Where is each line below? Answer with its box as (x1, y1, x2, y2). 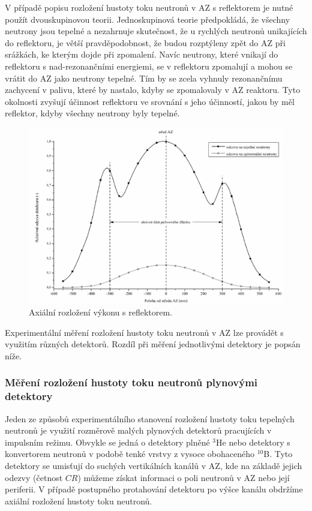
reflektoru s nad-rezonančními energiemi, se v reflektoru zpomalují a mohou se (5, 59, 293, 72)
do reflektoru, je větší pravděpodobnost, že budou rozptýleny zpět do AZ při (5, 36, 286, 49)
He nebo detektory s (216, 435, 290, 448)
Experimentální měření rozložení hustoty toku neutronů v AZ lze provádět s (5, 326, 284, 338)
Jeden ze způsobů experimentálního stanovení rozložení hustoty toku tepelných (5, 412, 295, 425)
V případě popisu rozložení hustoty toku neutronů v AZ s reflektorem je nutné (5, 1, 293, 13)
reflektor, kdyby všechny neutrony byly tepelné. (5, 107, 180, 119)
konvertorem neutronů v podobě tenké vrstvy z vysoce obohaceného (5, 447, 255, 460)
